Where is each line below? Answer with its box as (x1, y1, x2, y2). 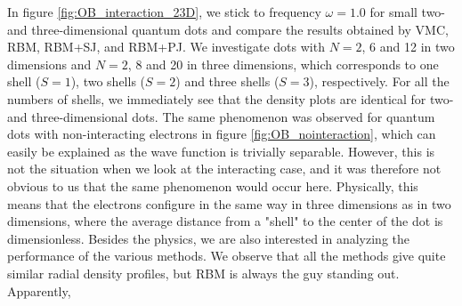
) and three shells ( (175, 72, 280, 91)
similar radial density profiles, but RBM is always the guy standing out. (7, 263, 400, 282)
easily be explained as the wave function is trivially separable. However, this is (7, 141, 435, 160)
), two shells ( (70, 72, 146, 91)
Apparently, (7, 281, 71, 300)
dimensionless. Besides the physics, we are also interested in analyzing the (7, 229, 410, 247)
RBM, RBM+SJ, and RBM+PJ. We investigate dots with (7, 37, 325, 56)
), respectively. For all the (309, 72, 450, 91)
